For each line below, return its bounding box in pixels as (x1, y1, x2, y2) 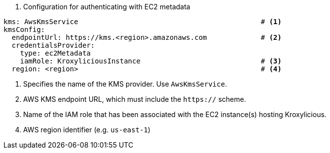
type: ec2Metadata (20, 49, 91, 57)
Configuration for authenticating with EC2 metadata (23, 2, 191, 11)
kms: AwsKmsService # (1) (3, 18, 282, 26)
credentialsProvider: (11, 41, 95, 49)
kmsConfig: (3, 26, 45, 33)
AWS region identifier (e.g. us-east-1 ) (23, 125, 151, 134)
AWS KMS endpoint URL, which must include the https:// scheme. (23, 95, 246, 103)
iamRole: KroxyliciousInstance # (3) (20, 57, 282, 65)
